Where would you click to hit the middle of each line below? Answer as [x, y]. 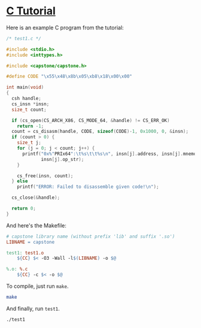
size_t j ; [29, 143]
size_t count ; [29, 110]
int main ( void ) [25, 87]
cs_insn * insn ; [31, 104]
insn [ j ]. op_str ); [63, 159]
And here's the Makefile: [36, 225]
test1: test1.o [25, 253]
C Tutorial [31, 11]
